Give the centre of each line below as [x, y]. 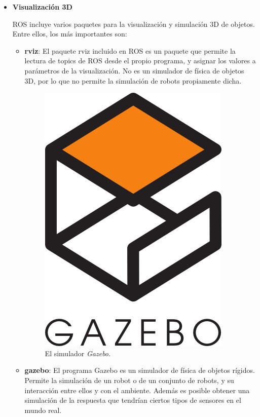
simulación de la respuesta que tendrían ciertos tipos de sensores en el [133, 400]
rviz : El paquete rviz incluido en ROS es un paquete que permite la [130, 50]
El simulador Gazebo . [78, 353]
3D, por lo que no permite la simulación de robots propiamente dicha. [133, 80]
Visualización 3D [42, 7]
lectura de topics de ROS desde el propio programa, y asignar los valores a [140, 61]
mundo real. [43, 410]
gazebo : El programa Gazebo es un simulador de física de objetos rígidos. [140, 370]
